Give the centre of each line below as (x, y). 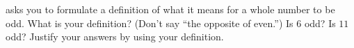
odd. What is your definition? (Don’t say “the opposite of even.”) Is (150, 23)
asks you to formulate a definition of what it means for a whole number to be (170, 9)
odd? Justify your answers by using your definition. (115, 37)
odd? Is (320, 23)
